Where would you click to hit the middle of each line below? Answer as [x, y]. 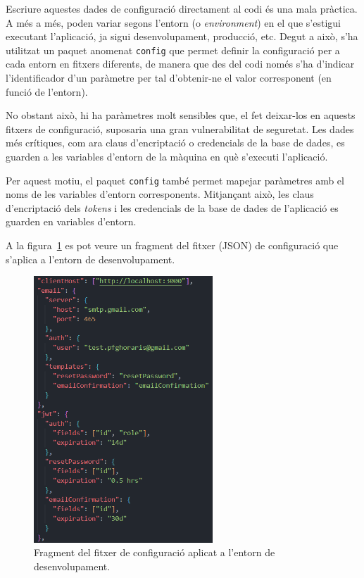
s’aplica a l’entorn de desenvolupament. [90, 259]
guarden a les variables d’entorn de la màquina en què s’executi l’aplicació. [167, 156]
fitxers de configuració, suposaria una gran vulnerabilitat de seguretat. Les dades [180, 128]
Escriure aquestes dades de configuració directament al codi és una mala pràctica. [182, 8]
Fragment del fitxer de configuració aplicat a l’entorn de [155, 552]
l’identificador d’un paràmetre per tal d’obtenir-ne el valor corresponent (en [169, 78]
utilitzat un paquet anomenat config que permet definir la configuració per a [173, 50]
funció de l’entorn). [47, 91]
